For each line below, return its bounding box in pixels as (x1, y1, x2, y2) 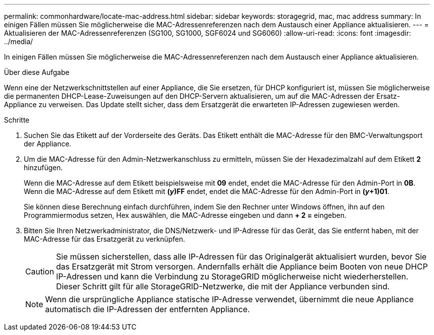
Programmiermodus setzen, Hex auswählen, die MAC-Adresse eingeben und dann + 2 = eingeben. (24, 211, 347, 219)
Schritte (4, 116, 30, 124)
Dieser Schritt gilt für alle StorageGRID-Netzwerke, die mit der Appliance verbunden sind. (56, 281, 390, 291)
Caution (25, 267, 54, 276)
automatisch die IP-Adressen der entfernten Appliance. (45, 304, 250, 314)
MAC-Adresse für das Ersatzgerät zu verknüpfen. (24, 235, 185, 243)
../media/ (4, 37, 33, 46)
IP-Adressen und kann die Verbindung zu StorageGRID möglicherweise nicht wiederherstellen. (56, 271, 409, 281)
